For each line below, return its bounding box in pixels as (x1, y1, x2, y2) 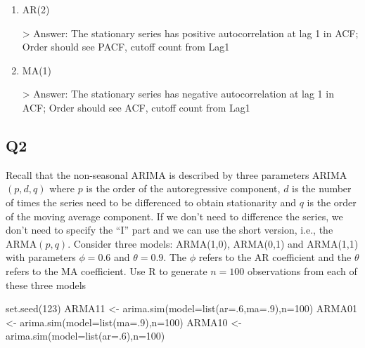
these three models (6, 277, 87, 292)
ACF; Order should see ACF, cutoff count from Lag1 (22, 100, 250, 114)
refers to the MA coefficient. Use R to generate (6, 263, 207, 278)
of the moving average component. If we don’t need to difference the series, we (6, 208, 343, 223)
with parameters (6, 250, 76, 265)
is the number (292, 181, 352, 196)
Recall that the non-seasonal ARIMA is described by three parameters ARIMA (6, 167, 347, 182)
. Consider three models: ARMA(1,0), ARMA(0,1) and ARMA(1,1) (68, 236, 359, 250)
